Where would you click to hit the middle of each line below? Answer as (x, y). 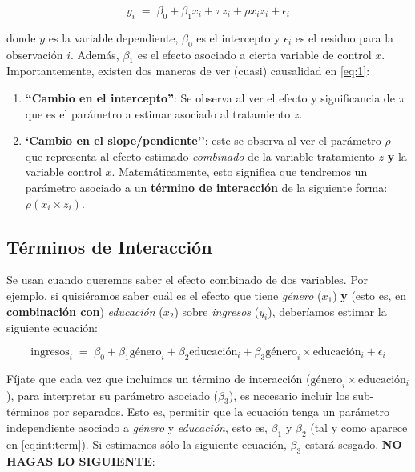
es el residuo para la (344, 37)
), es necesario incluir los (289, 395)
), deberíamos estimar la (327, 311)
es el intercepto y (238, 37)
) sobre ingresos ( (217, 311)
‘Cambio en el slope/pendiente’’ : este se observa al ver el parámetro (203, 140)
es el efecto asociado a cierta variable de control (254, 54)
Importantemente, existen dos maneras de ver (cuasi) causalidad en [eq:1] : (188, 71)
